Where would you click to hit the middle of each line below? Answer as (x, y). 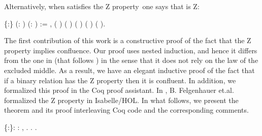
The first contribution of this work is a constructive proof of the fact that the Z (128, 40)
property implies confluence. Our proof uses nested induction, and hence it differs (131, 50)
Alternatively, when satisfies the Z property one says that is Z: (102, 6)
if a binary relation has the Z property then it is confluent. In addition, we (120, 80)
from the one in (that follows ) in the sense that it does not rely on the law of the (131, 60)
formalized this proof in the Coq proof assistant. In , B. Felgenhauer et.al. (119, 90)
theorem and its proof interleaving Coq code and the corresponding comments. (126, 110)
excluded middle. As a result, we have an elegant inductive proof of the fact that (129, 70)
